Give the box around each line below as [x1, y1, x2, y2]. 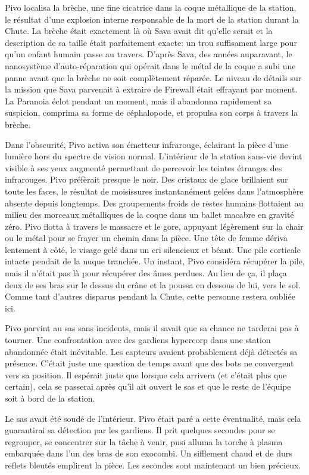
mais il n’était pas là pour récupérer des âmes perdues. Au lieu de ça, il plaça [5, 267, 287, 279]
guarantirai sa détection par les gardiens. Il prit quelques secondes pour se [5, 424, 275, 436]
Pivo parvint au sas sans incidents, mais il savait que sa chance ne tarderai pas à [5, 322, 299, 334]
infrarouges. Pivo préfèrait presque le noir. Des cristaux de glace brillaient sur [5, 173, 288, 186]
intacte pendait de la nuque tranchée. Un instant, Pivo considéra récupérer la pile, [5, 255, 305, 267]
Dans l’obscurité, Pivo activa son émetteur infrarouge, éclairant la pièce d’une [5, 138, 289, 150]
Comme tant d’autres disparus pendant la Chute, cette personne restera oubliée [5, 290, 295, 303]
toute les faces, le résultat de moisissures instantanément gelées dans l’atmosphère [5, 184, 304, 197]
